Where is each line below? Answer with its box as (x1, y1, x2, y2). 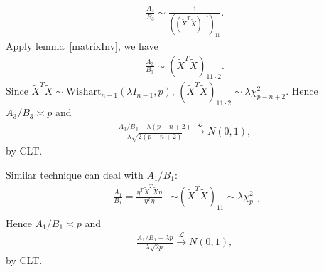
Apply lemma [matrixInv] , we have (6, 38, 158, 53)
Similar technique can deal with (6, 167, 144, 182)
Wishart (65, 87, 102, 98)
